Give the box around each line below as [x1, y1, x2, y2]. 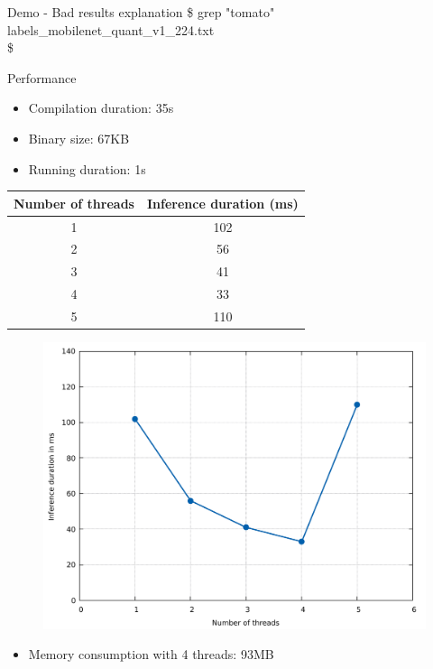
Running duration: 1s [28, 159, 146, 178]
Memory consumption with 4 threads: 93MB [28, 645, 274, 664]
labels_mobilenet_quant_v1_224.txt [7, 20, 215, 39]
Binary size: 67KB [28, 128, 130, 147]
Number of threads [14, 193, 134, 212]
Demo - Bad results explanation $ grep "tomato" [7, 3, 275, 21]
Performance [7, 68, 77, 87]
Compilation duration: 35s [28, 98, 174, 117]
